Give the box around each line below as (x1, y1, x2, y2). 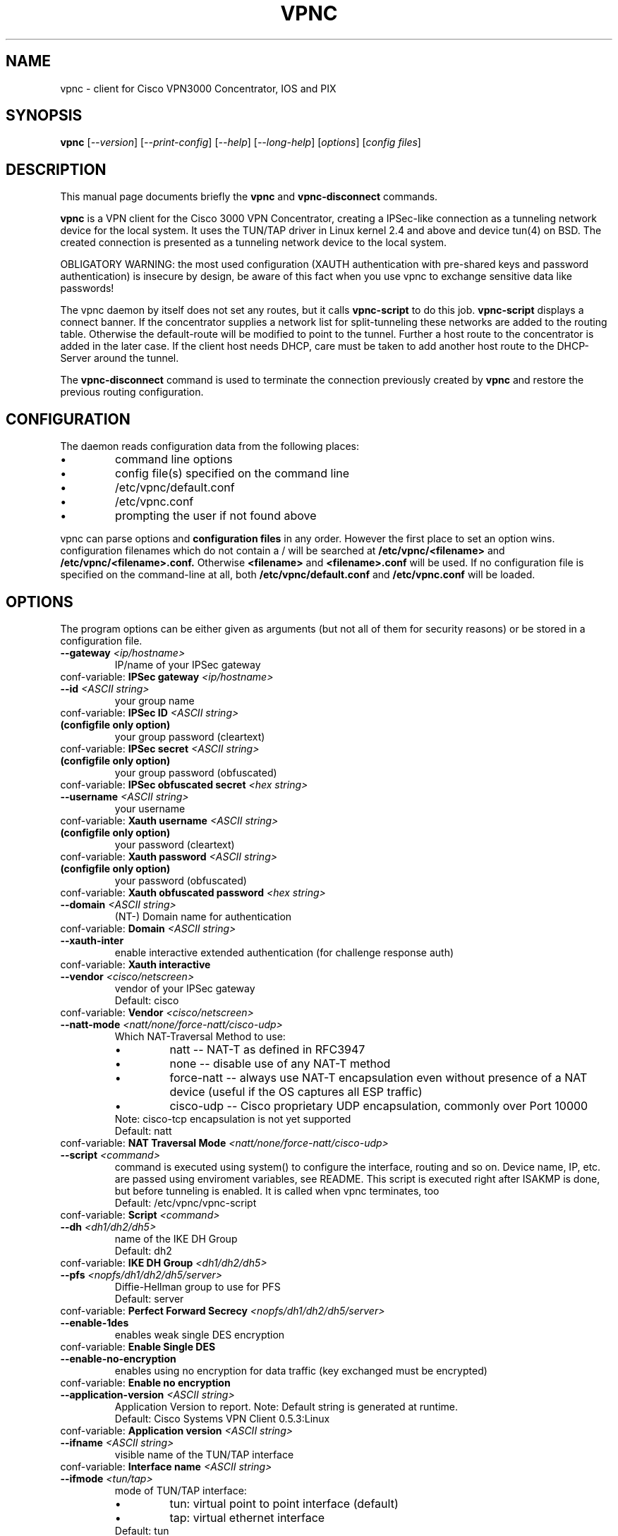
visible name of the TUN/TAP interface (114, 1448, 294, 1461)
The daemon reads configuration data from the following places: (60, 440, 359, 453)
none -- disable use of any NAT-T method (169, 1056, 391, 1071)
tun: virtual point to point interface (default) (169, 1496, 399, 1511)
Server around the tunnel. (60, 352, 179, 365)
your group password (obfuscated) (114, 766, 277, 779)
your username (114, 802, 186, 815)
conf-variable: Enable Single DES (60, 1340, 216, 1353)
